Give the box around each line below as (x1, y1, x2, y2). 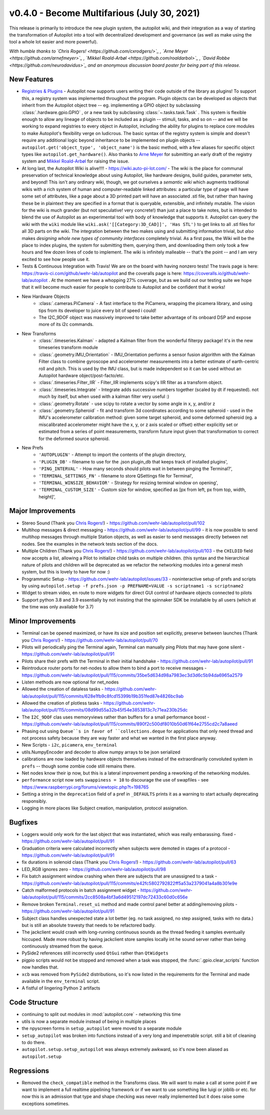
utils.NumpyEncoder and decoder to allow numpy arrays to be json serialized (21, 749, 180, 755)
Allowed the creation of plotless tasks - (21, 700, 102, 706)
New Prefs (21, 444, 43, 450)
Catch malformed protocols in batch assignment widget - (21, 887, 139, 893)
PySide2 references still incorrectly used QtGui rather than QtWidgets (21, 950, 168, 956)
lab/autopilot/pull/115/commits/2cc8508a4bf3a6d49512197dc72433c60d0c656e (21, 894, 188, 900)
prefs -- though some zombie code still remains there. (21, 763, 136, 769)
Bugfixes (9, 818, 38, 826)
